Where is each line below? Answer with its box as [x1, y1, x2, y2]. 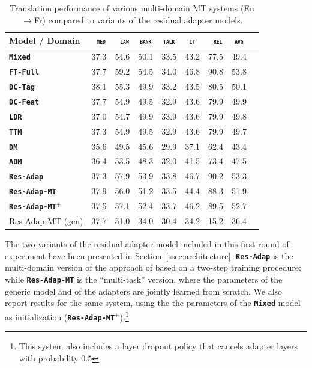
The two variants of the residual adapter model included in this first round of [5, 238, 289, 250]
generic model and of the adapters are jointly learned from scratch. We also [5, 284, 283, 297]
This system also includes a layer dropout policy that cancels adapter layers [19, 340, 298, 352]
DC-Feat [9, 97, 40, 106]
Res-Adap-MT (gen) [9, 215, 83, 227]
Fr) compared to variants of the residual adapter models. [34, 13, 243, 26]
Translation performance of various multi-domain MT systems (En [10, 2, 254, 14]
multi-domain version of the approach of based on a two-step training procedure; [5, 261, 301, 274]
